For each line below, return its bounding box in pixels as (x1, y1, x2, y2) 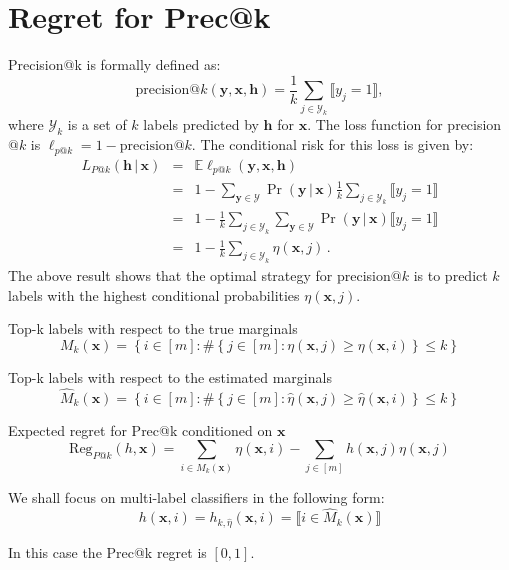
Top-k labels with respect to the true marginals (8, 318, 298, 339)
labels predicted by (143, 114, 259, 135)
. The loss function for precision (307, 114, 502, 135)
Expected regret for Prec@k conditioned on (8, 419, 273, 440)
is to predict (413, 265, 488, 286)
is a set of (67, 114, 127, 135)
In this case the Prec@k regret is (8, 542, 207, 563)
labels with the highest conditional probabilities (8, 284, 300, 305)
